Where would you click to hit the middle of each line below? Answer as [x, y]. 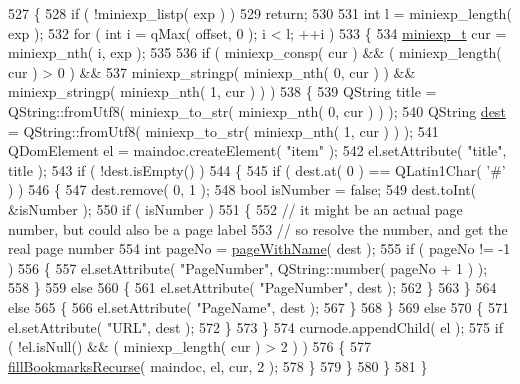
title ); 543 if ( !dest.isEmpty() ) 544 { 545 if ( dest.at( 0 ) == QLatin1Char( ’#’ [257, 169]
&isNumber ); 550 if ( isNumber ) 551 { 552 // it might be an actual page [235, 208]
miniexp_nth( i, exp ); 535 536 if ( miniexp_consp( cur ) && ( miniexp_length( [255, 52]
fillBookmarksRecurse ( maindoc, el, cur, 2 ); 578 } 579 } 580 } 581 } [218, 365]
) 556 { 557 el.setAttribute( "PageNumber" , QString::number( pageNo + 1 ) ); [248, 267]
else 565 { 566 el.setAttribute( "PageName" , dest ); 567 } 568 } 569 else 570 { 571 [258, 306]
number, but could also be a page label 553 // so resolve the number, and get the [258, 228]
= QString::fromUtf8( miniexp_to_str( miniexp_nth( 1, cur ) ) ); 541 [223, 130]
